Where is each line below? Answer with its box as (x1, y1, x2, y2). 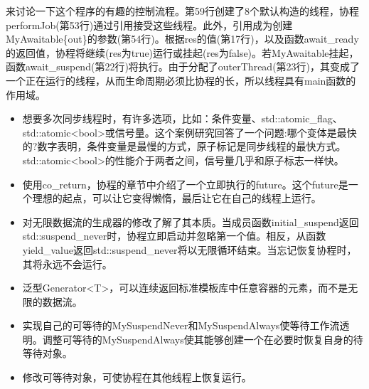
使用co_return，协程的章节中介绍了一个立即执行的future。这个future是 (22, 176, 348, 191)
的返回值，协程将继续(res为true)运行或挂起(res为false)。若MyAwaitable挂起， (6, 45, 359, 60)
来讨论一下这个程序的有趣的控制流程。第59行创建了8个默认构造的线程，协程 (6, 4, 359, 18)
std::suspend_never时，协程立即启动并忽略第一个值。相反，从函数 (22, 228, 326, 243)
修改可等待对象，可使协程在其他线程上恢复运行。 (22, 370, 252, 385)
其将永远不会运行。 (22, 256, 112, 271)
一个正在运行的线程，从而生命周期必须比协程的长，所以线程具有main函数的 (6, 73, 356, 87)
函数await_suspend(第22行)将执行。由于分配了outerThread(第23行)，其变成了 (6, 59, 360, 74)
